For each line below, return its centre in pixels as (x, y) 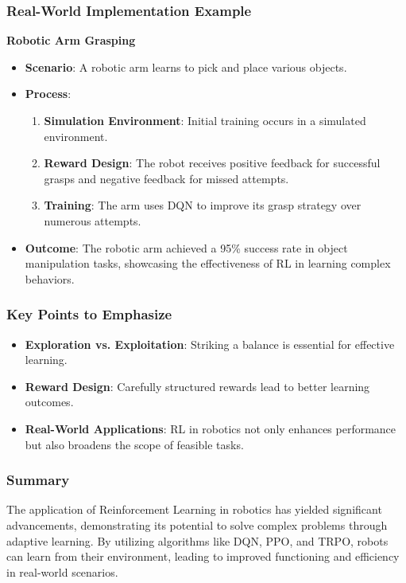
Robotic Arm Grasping (71, 40)
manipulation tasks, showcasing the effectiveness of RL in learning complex (208, 263)
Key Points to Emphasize (89, 314)
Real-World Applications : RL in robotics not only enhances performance (211, 428)
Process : (48, 94)
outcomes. (49, 402)
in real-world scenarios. (62, 571)
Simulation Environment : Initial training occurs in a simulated (205, 120)
